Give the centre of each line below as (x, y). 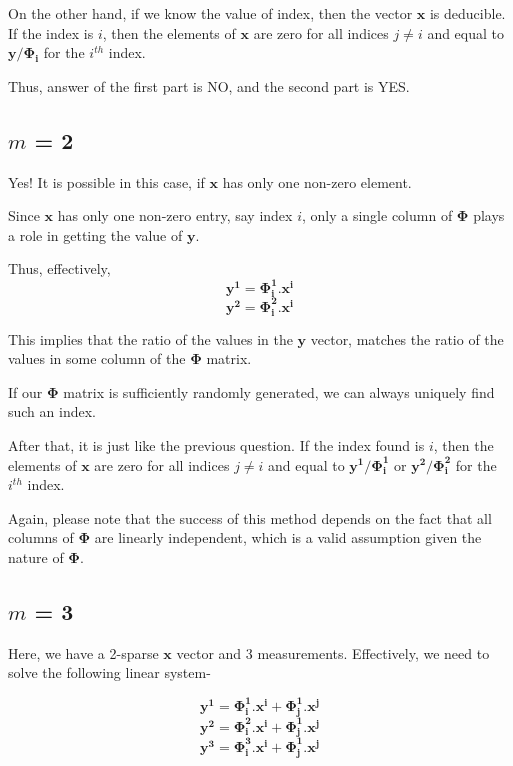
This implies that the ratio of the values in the (150, 338)
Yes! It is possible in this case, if (106, 181)
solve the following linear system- (109, 672)
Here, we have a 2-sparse (83, 652)
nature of (36, 556)
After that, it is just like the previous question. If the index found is (216, 444)
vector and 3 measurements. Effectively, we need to (333, 652)
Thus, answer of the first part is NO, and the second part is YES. (209, 85)
